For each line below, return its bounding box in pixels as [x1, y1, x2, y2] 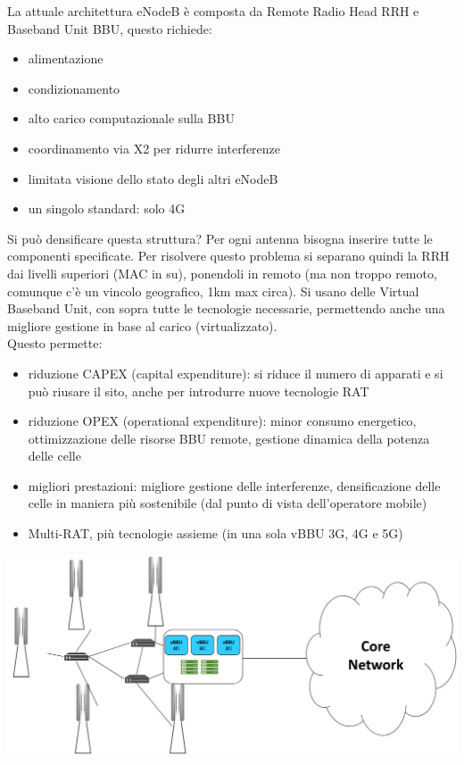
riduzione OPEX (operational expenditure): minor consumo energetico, [28, 412, 417, 430]
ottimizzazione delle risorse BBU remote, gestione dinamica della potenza [28, 428, 430, 447]
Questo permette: [7, 334, 103, 353]
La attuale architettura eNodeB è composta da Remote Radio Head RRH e [7, 2, 419, 20]
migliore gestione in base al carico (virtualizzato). [7, 316, 278, 335]
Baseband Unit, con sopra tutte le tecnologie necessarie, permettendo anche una [7, 299, 445, 318]
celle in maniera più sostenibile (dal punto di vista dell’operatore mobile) [28, 494, 427, 512]
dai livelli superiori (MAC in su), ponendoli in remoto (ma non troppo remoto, [7, 263, 437, 282]
